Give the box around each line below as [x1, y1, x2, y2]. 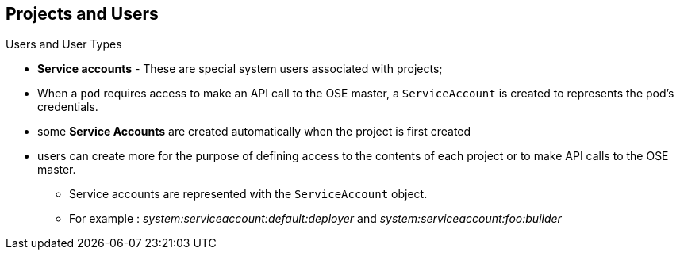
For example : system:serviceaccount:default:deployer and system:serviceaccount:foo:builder [69, 212, 562, 226]
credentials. [37, 100, 98, 114]
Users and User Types [6, 37, 122, 52]
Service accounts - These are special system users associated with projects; [37, 62, 443, 76]
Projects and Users [6, 4, 159, 24]
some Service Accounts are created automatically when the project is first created [37, 124, 471, 139]
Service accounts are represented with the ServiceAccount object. [69, 187, 428, 201]
